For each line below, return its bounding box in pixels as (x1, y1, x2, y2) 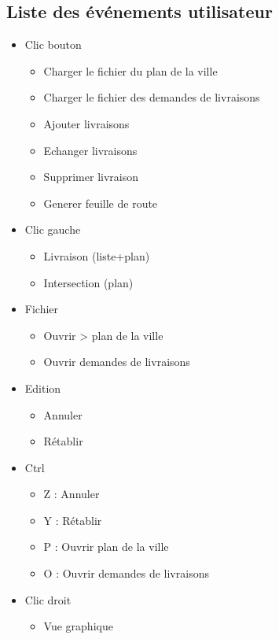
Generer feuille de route (43, 194, 158, 211)
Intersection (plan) (43, 274, 134, 290)
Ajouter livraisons (43, 115, 130, 131)
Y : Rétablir (43, 512, 102, 528)
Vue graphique (43, 618, 113, 634)
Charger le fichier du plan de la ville (43, 62, 218, 79)
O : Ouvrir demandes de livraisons (43, 565, 209, 582)
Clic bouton (24, 36, 82, 53)
